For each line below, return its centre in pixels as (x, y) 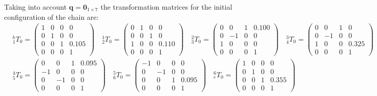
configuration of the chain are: (51, 17)
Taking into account (36, 7)
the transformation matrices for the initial (166, 7)
